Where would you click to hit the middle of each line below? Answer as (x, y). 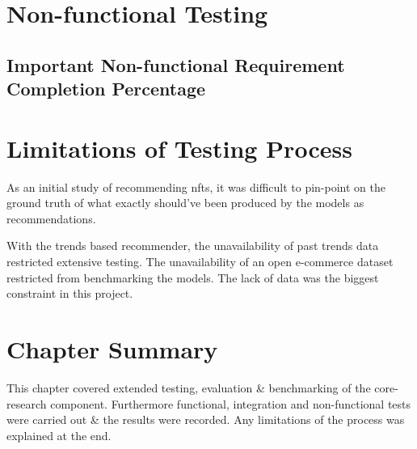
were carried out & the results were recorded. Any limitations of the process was (206, 419)
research (27, 403)
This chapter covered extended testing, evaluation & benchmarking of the (189, 387)
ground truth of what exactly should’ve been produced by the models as (185, 203)
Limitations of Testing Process (179, 148)
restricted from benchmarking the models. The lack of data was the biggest (193, 277)
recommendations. (51, 218)
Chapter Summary (112, 349)
